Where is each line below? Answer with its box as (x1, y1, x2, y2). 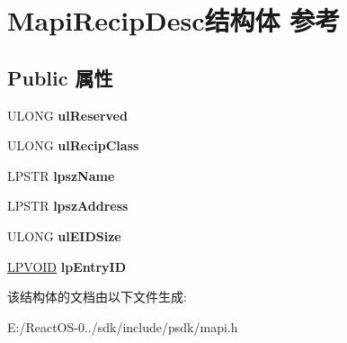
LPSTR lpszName (7, 166, 115, 185)
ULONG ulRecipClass (7, 136, 139, 155)
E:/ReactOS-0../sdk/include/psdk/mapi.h (7, 317, 238, 336)
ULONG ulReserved (7, 105, 128, 124)
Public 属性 (7, 63, 113, 91)
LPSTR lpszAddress (7, 196, 129, 215)
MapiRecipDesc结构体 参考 (7, 2, 341, 39)
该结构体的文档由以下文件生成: (7, 287, 187, 306)
